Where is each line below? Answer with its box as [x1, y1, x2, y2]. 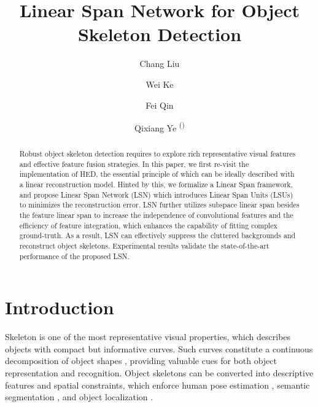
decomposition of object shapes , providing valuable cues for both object [5, 354, 277, 367]
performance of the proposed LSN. [19, 250, 130, 261]
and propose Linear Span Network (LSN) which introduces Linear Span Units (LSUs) [19, 189, 293, 200]
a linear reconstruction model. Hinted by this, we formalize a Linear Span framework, [19, 179, 293, 190]
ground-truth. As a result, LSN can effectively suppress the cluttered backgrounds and [19, 230, 296, 241]
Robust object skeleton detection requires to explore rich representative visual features [19, 149, 296, 159]
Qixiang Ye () [134, 120, 185, 134]
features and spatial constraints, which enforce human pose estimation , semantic [5, 378, 310, 391]
